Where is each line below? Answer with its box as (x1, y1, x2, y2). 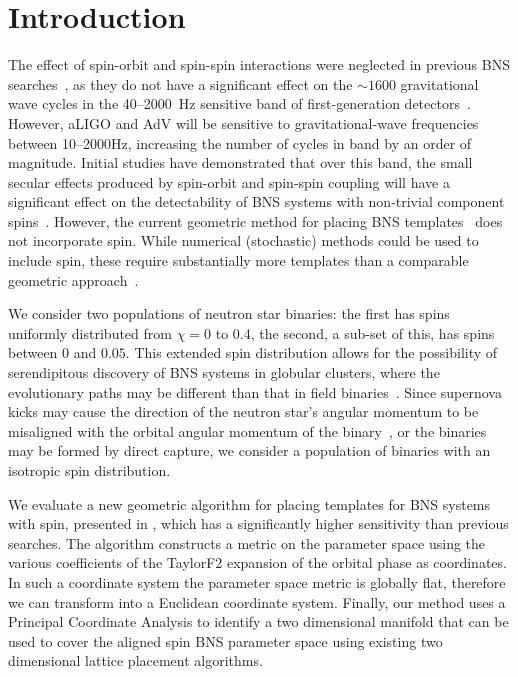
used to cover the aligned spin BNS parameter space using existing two (8, 630, 443, 651)
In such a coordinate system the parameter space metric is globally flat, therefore (8, 571, 506, 592)
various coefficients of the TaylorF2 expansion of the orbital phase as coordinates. (8, 552, 507, 573)
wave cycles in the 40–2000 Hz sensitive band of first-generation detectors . (8, 93, 471, 114)
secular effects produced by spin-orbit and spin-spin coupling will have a (8, 171, 450, 192)
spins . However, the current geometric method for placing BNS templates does (8, 210, 503, 231)
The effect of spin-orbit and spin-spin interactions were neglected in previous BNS (8, 54, 510, 75)
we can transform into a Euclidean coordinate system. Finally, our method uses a (8, 591, 506, 612)
